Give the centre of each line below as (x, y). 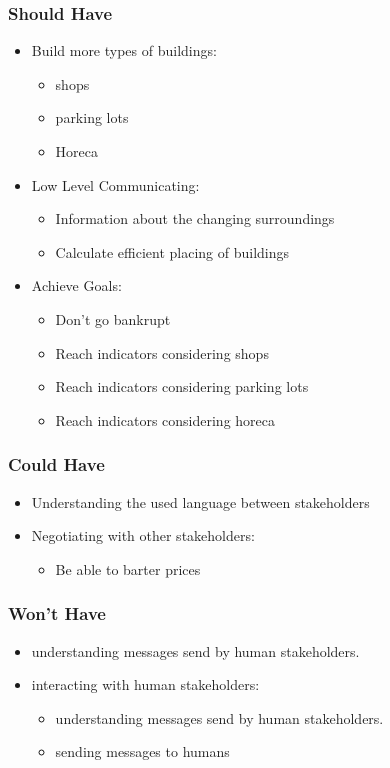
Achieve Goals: (76, 285)
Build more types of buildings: (124, 50)
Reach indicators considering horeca (165, 419)
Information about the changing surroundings (195, 218)
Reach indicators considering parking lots (182, 386)
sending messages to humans (142, 751)
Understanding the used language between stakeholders (200, 501)
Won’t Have (57, 613)
